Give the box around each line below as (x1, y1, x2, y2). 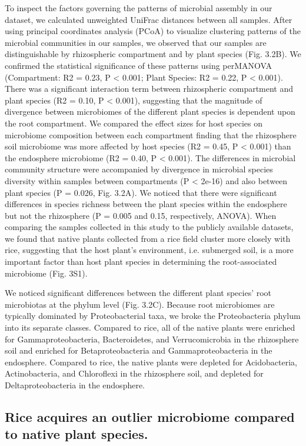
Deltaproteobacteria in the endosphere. (5, 379, 145, 391)
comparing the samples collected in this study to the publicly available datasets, (5, 221, 294, 233)
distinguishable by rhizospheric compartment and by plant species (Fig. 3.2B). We (5, 48, 301, 60)
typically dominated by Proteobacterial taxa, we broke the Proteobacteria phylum (5, 309, 301, 322)
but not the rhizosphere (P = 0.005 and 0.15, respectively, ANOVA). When (5, 209, 277, 221)
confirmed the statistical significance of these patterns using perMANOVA (5, 59, 272, 71)
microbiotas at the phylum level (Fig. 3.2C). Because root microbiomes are (5, 298, 275, 310)
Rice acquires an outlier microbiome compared (5, 407, 295, 425)
